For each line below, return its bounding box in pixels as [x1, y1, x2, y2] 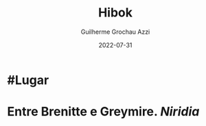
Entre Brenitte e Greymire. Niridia [7, 104, 200, 120]
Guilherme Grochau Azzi [80, 28, 150, 36]
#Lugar [7, 72, 49, 87]
